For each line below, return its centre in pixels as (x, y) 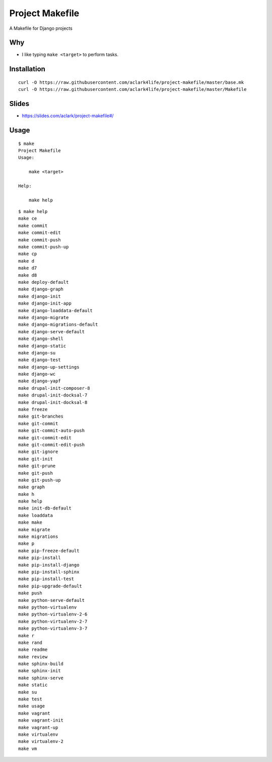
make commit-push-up (44, 247)
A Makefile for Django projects (41, 28)
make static (33, 685)
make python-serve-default (52, 600)
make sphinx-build (41, 664)
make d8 (28, 275)
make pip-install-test (46, 579)
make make (30, 522)
